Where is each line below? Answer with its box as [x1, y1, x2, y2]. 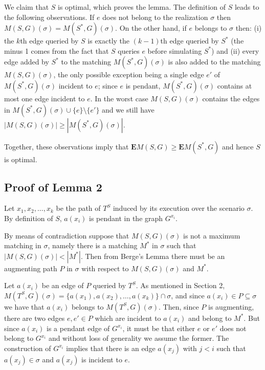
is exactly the [87, 35, 130, 46]
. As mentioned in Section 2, [136, 280, 225, 291]
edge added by [4, 56, 49, 67]
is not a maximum [183, 230, 240, 241]
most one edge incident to [4, 93, 85, 103]
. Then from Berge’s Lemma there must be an [80, 250, 225, 261]
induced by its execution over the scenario [113, 203, 245, 213]
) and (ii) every [211, 45, 259, 56]
